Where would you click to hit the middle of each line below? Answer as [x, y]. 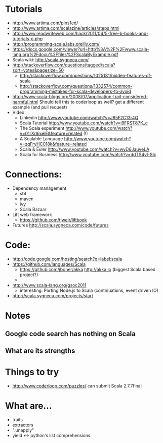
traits [18, 419]
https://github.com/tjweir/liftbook [53, 220]
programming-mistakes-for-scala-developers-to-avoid [75, 91]
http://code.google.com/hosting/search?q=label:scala [67, 259]
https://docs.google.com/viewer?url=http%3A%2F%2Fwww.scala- [81, 49]
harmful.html [25, 102]
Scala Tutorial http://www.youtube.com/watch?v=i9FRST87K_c [84, 123]
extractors [23, 425]
